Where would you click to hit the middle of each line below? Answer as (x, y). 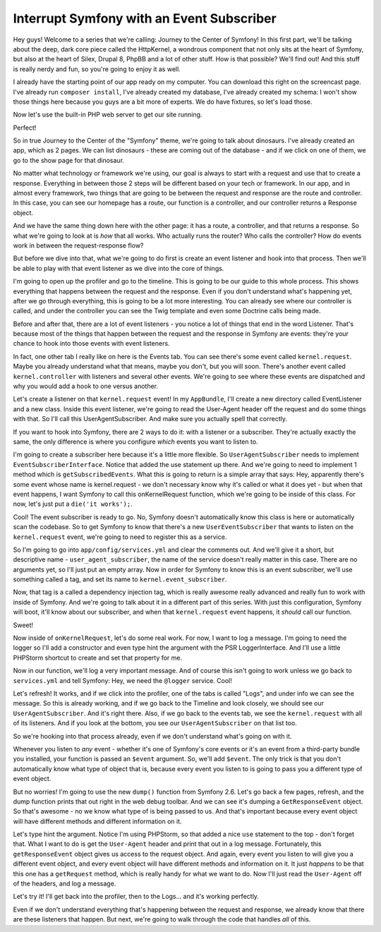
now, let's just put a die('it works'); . (73, 504)
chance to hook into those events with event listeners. (91, 344)
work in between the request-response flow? (78, 245)
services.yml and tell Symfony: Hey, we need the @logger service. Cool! (122, 680)
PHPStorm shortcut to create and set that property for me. (98, 658)
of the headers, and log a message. (65, 884)
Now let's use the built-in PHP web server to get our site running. (108, 115)
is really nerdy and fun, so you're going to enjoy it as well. (97, 69)
